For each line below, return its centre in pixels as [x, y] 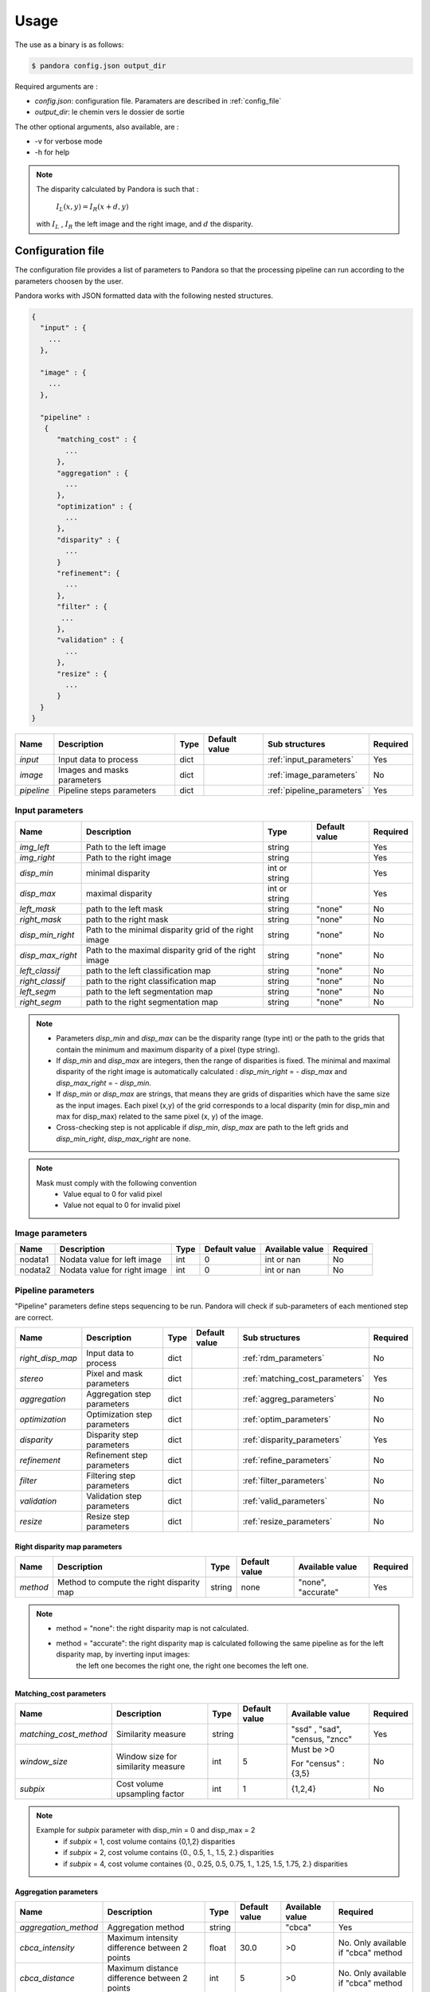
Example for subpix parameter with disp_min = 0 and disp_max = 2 [146, 1830]
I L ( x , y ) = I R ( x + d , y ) [92, 207]
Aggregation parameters [57, 1892]
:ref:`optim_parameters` [287, 1419]
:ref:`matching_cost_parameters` [303, 1378]
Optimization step [119, 1414]
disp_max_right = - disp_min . [104, 1083]
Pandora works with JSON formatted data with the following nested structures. [144, 296]
